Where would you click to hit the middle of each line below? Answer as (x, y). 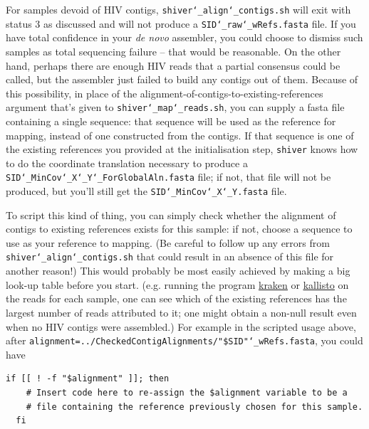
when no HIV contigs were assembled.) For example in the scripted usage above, (181, 326)
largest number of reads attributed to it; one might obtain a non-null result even (181, 312)
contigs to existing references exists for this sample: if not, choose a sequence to (179, 229)
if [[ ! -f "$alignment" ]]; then (88, 379)
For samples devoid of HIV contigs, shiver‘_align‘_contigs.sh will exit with (178, 9)
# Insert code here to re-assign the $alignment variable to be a (187, 392)
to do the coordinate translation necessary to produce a (127, 163)
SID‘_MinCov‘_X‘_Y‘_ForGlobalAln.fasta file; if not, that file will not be (168, 177)
